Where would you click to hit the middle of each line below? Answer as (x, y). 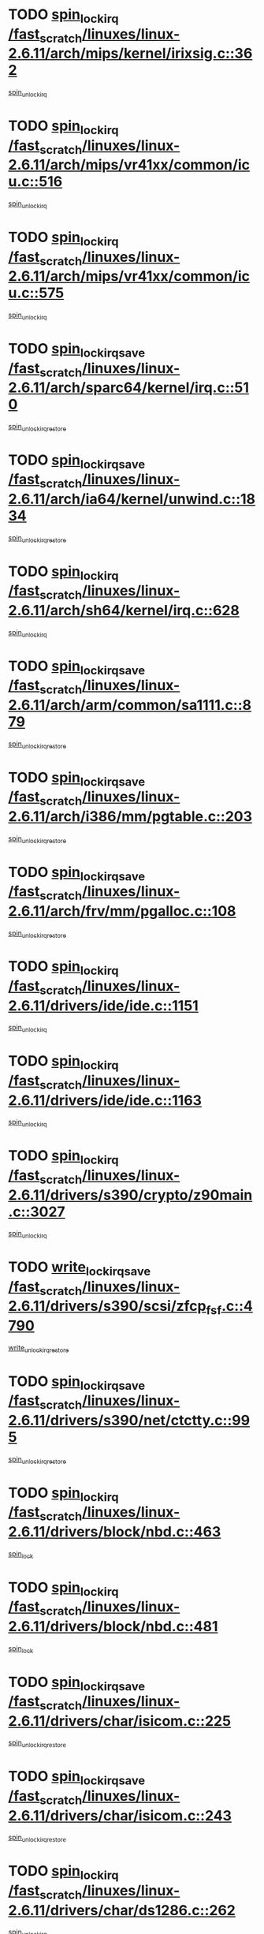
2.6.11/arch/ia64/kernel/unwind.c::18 (132, 499)
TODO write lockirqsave (80, 1268)
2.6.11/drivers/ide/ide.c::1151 (103, 1005)
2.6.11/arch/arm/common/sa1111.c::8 (130, 705)
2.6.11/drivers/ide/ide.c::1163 (105, 1100)
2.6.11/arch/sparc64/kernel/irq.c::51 (129, 388)
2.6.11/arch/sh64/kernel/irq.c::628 (124, 610)
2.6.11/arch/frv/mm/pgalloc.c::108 (122, 911)
